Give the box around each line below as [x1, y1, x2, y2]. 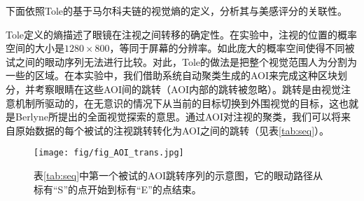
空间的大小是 [6, 41, 64, 55]
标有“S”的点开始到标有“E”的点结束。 [34, 181, 202, 196]
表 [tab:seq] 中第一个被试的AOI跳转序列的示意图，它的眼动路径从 [34, 168, 323, 182]
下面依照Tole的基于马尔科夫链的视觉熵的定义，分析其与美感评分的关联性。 [6, 4, 348, 18]
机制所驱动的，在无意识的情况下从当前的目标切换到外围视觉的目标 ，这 [15, 95, 339, 110]
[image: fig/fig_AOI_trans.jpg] [34, 148, 184, 158]
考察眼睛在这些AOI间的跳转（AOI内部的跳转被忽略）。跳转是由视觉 [34, 81, 342, 96]
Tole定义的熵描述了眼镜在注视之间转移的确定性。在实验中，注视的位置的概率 [6, 27, 358, 41]
